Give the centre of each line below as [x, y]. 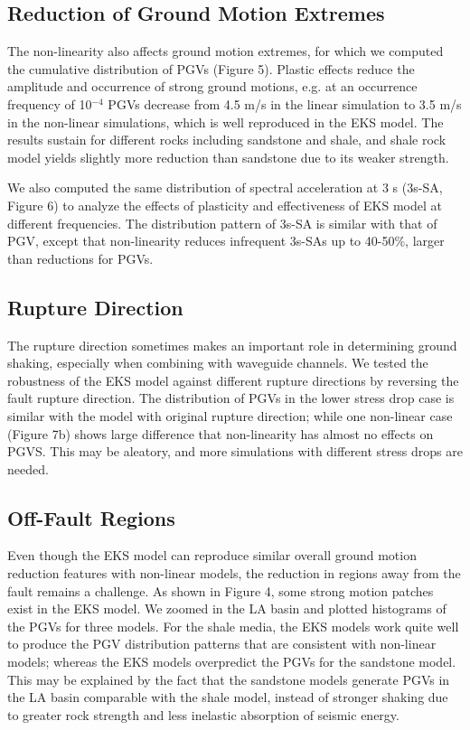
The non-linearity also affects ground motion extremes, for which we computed [226, 51]
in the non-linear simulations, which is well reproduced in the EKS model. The [226, 122]
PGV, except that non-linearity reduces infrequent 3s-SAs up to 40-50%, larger [226, 241]
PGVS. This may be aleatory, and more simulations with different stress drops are [235, 451]
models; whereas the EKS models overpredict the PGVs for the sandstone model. [232, 662]
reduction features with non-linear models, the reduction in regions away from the [234, 573]
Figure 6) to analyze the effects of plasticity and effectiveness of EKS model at [225, 205]
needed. [28, 468]
